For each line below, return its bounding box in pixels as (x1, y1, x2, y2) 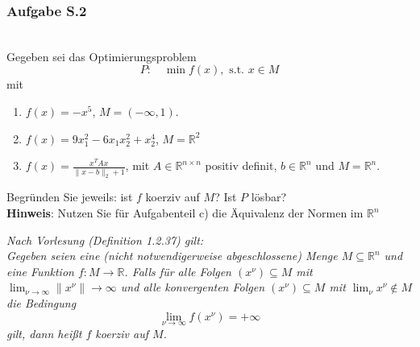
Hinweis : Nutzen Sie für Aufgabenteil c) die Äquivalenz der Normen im (6, 204, 364, 221)
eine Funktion (6, 262, 74, 279)
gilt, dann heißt (6, 324, 82, 341)
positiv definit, (205, 157, 277, 174)
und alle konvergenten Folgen (120, 279, 265, 295)
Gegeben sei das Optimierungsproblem (6, 48, 197, 64)
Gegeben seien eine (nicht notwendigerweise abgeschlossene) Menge (6, 247, 338, 264)
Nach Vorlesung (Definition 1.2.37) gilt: (6, 231, 204, 248)
